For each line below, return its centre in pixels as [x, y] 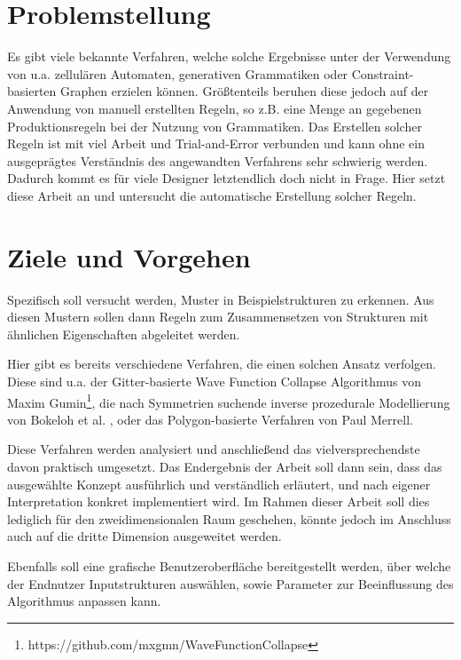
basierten [32, 91]
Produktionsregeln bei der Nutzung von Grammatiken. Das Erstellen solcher [215, 126]
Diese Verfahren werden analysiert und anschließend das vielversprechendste [214, 449]
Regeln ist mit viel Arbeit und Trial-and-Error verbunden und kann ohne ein [216, 143]
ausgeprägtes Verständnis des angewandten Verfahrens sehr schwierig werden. [218, 160]
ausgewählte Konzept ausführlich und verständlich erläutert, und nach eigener [219, 484]
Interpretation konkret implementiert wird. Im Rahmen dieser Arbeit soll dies [219, 501]
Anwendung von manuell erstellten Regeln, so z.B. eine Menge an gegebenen [215, 108]
